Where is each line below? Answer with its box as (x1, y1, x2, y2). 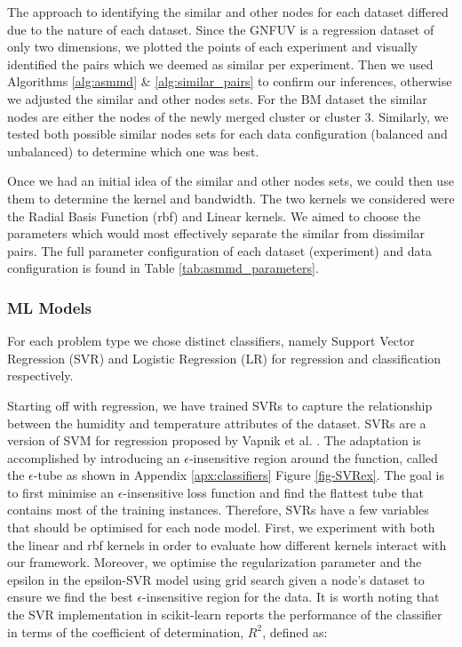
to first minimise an (7, 483, 114, 501)
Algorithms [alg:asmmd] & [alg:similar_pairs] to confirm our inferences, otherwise (7, 72, 452, 91)
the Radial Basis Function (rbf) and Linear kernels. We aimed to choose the (7, 206, 421, 225)
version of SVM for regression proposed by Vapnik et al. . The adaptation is (7, 431, 421, 450)
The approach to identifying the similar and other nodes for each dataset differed (7, 3, 449, 20)
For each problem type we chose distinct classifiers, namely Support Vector (7, 331, 415, 350)
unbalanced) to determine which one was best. (7, 141, 259, 160)
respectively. (7, 366, 74, 385)
